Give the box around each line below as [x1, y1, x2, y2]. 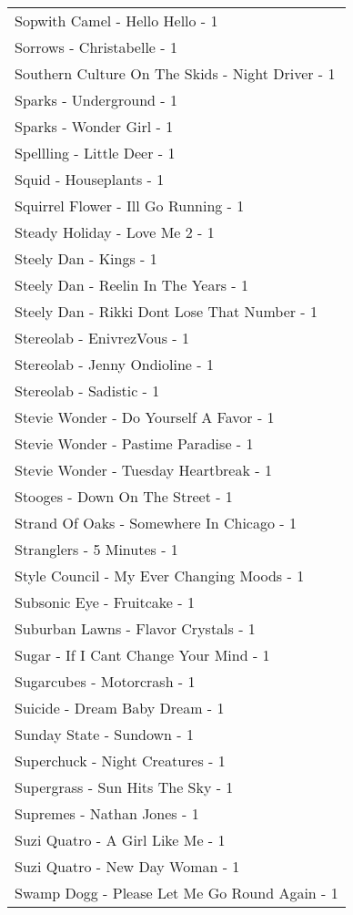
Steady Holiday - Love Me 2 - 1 [15, 221, 215, 242]
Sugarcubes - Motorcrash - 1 [15, 671, 196, 692]
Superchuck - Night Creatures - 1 [15, 750, 226, 771]
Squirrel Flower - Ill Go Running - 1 [15, 195, 245, 216]
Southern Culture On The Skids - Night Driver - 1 [15, 63, 336, 84]
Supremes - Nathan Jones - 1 [15, 803, 199, 824]
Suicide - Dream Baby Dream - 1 [15, 697, 225, 718]
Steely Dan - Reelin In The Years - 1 [15, 274, 248, 295]
